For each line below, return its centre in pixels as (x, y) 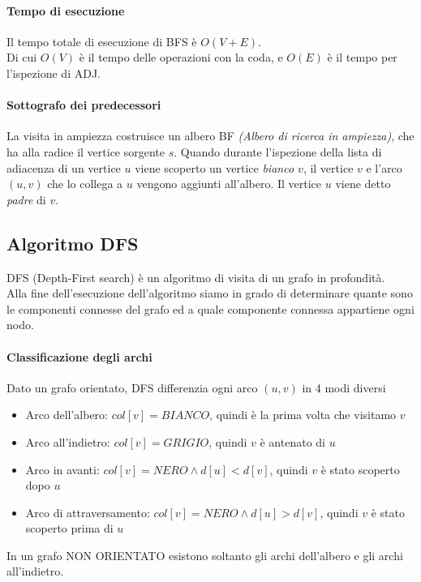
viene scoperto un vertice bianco (215, 167)
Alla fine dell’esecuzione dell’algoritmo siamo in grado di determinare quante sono (210, 293)
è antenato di (292, 441)
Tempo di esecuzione (66, 10)
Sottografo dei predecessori (84, 105)
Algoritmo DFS (73, 243)
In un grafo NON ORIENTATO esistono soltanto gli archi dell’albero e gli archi (205, 555)
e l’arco (384, 167)
